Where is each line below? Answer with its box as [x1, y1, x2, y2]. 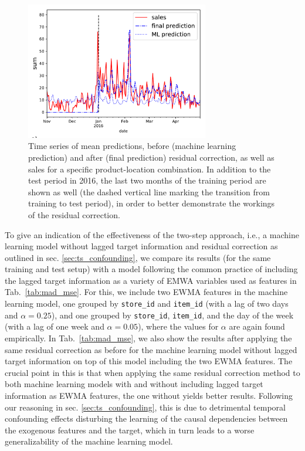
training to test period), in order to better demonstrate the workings [28, 197, 275, 209]
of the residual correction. [28, 208, 120, 221]
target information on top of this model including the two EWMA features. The [5, 355, 293, 367]
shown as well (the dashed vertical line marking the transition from [28, 185, 270, 198]
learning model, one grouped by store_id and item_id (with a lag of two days [5, 297, 289, 310]
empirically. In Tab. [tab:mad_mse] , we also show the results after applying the [5, 331, 292, 344]
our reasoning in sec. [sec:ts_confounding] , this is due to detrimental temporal [5, 401, 286, 413]
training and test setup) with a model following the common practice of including [5, 263, 298, 275]
